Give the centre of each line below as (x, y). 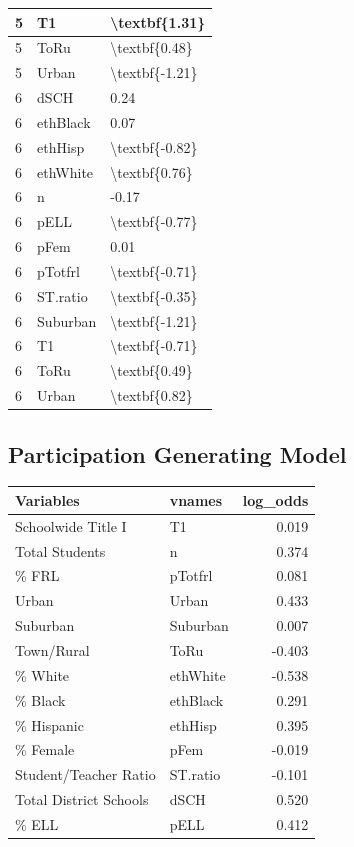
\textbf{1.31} (158, 21)
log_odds (275, 499)
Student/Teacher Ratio (85, 774)
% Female (45, 749)
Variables (47, 499)
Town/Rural (52, 650)
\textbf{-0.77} (154, 221)
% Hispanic (49, 724)
